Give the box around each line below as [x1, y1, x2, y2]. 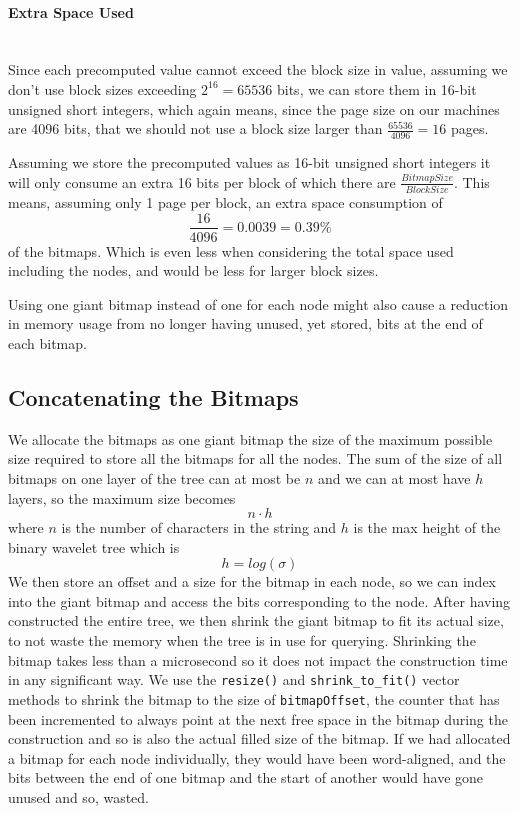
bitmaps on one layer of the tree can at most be [8, 467, 301, 488]
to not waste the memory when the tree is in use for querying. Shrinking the [8, 630, 476, 651]
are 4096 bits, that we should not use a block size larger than [8, 118, 383, 139]
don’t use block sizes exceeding [8, 78, 197, 99]
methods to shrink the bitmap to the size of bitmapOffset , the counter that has [8, 688, 500, 709]
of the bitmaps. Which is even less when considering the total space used [8, 240, 454, 261]
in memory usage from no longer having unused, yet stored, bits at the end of [8, 313, 483, 334]
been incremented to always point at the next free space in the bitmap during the [8, 708, 508, 729]
